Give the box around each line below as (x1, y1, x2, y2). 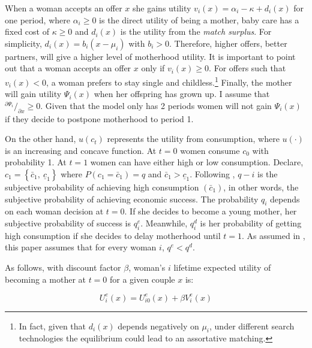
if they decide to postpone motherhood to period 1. (5, 112, 194, 125)
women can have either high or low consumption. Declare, (90, 156, 304, 168)
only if (141, 62, 165, 74)
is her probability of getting (200, 216, 302, 229)
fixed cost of (5, 25, 49, 38)
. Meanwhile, (140, 216, 188, 229)
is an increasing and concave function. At (5, 144, 157, 156)
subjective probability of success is (5, 216, 131, 229)
